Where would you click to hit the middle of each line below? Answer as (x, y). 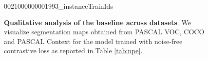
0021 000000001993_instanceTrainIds (58, 6)
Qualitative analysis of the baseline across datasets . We (97, 22)
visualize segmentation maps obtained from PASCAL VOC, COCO (104, 32)
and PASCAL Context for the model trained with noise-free (93, 41)
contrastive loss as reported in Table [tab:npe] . (73, 51)
